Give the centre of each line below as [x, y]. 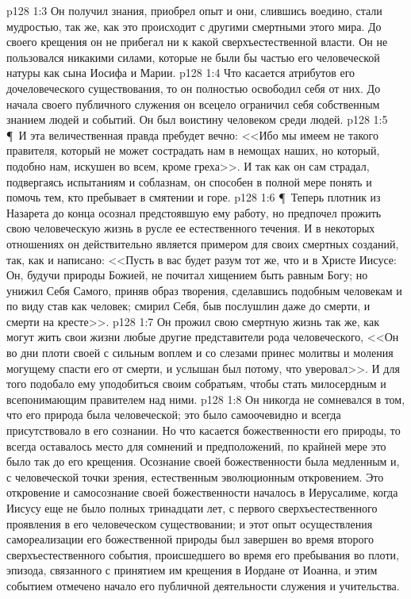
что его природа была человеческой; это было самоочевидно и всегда [174, 415]
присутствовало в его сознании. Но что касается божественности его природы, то [204, 430]
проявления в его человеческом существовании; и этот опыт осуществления [190, 523]
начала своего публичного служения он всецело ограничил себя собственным [193, 104]
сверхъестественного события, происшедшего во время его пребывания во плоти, [203, 554]
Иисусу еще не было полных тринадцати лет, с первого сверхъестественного [192, 508]
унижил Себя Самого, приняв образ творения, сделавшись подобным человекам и [204, 290]
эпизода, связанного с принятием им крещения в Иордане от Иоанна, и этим [192, 570]
